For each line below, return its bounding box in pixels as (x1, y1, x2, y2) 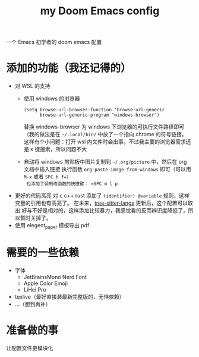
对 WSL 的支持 (14, 82, 50, 90)
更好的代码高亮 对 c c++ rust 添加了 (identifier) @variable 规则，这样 (14, 192, 189, 199)
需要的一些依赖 (6, 246, 80, 259)
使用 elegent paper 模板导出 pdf (14, 222, 90, 230)
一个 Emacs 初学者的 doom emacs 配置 (6, 39, 102, 46)
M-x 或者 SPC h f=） (23, 173, 71, 180)
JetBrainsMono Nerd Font (23, 273, 87, 280)
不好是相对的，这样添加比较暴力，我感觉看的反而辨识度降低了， (31, 207, 188, 214)
